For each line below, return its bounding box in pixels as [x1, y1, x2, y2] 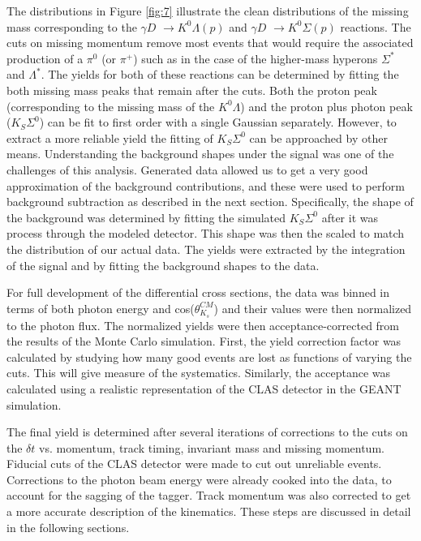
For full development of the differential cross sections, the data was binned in [6, 284, 390, 301]
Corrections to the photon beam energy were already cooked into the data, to [6, 470, 392, 487]
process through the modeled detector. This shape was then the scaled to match [6, 225, 405, 242]
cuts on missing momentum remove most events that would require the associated [6, 34, 414, 51]
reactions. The [340, 18, 411, 35]
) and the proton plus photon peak [240, 97, 413, 114]
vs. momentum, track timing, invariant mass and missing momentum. [39, 439, 384, 456]
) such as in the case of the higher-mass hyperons [133, 49, 378, 67]
